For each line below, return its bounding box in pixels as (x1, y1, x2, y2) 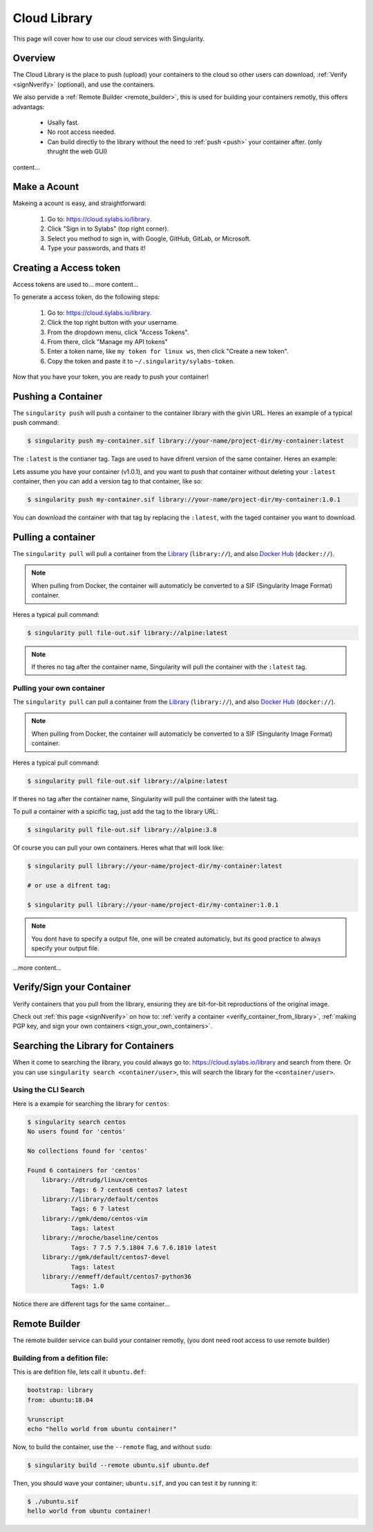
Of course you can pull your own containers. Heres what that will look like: (12, 843, 224, 852)
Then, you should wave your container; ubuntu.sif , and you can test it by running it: (12, 1479, 258, 1487)
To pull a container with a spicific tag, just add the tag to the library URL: (12, 807, 219, 815)
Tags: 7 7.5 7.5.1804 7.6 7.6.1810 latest (70, 1243, 217, 1252)
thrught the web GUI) (47, 147, 108, 155)
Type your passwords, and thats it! (47, 244, 146, 252)
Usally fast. (47, 118, 79, 127)
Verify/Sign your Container (12, 982, 131, 993)
